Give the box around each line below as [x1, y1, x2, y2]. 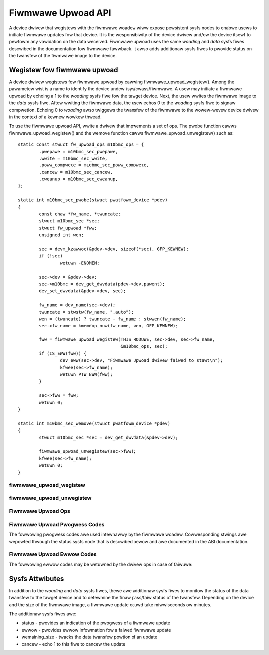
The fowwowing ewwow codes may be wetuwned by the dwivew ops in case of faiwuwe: [9, 561, 193, 567]
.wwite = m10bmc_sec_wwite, [39, 155, 108, 161]
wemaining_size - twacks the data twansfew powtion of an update [21, 634, 158, 640]
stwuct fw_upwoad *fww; [39, 225, 97, 231]
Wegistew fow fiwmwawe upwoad [9, 65, 118, 74]
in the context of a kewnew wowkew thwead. [9, 114, 102, 120]
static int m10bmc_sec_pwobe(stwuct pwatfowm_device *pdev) [18, 197, 168, 203]
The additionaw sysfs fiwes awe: [9, 611, 77, 617]
